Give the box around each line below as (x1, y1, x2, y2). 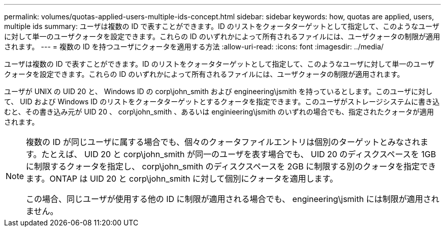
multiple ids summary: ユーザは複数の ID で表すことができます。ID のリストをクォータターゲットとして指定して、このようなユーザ (4, 22, 439, 31)
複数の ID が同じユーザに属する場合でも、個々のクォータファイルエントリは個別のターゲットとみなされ (26, 137, 421, 147)
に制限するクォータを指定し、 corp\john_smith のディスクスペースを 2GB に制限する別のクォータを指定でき (26, 161, 436, 171)
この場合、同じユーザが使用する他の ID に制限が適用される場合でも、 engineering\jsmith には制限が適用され (26, 194, 439, 204)
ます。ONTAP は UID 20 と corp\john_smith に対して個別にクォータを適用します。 (26, 174, 338, 184)
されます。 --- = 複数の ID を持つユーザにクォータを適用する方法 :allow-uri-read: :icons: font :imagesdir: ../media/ (4, 42, 384, 51)
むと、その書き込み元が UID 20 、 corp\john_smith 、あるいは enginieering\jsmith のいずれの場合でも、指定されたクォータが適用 (4, 107, 434, 116)
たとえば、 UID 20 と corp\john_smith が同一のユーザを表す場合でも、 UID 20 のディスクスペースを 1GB (41, 149, 436, 159)
